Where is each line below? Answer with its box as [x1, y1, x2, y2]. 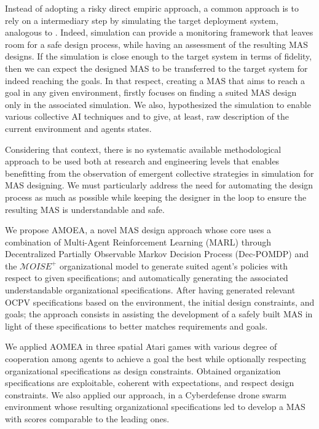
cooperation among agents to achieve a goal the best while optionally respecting [5, 352, 306, 365]
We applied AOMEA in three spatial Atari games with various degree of [5, 340, 277, 353]
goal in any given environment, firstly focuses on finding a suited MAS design [5, 86, 297, 99]
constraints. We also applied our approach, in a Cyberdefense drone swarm [5, 388, 286, 401]
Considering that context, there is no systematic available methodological [5, 142, 282, 155]
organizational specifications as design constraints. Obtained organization [5, 364, 281, 377]
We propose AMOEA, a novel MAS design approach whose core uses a [5, 223, 272, 236]
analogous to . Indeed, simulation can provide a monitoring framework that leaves [5, 26, 313, 39]
